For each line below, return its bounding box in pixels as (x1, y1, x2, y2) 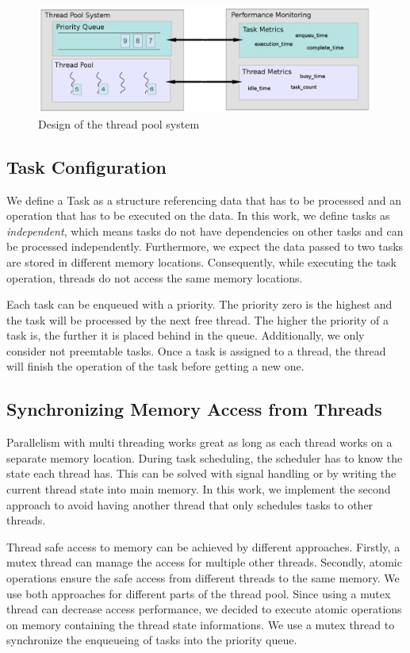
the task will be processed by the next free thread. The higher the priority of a (6, 311, 389, 328)
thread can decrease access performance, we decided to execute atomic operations (6, 601, 402, 617)
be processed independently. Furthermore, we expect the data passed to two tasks (6, 238, 404, 255)
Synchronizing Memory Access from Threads (6, 397, 382, 421)
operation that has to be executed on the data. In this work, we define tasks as (6, 207, 390, 224)
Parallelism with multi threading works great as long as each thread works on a (6, 434, 393, 451)
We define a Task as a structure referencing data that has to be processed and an (6, 191, 402, 208)
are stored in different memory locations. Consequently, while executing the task (6, 253, 397, 270)
